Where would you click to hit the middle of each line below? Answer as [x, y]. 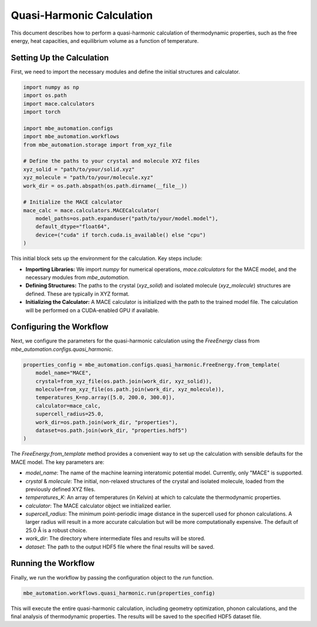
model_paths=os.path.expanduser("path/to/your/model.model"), [127, 219]
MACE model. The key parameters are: [58, 462]
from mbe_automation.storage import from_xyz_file [98, 145]
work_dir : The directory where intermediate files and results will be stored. [115, 538]
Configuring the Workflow [60, 327]
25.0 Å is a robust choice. [56, 530]
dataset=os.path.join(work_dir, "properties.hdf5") [112, 430]
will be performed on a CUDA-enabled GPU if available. [92, 310]
